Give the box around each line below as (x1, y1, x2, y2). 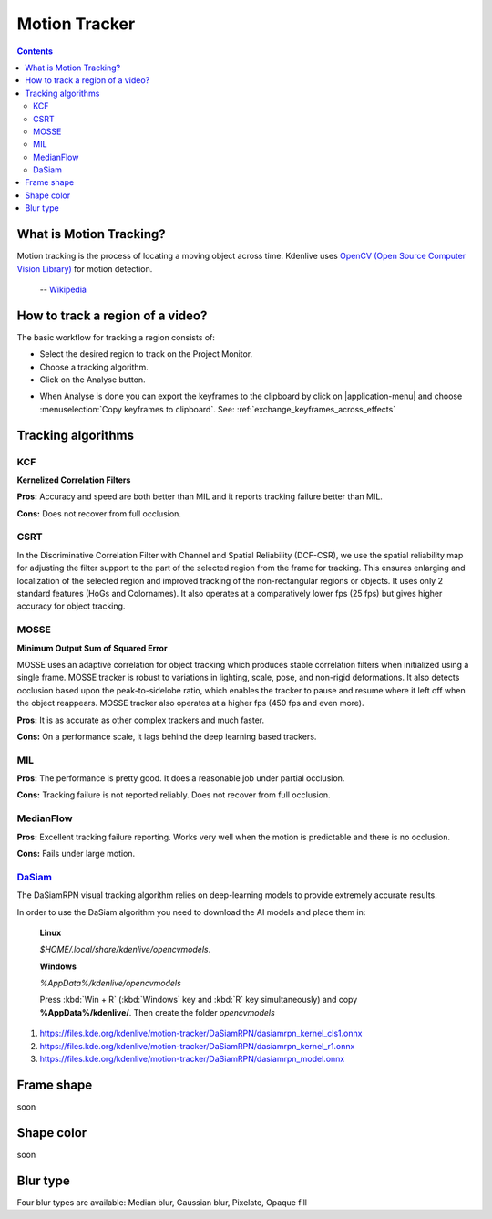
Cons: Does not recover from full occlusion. (16, 507, 182, 519)
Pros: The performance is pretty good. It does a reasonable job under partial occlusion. (16, 773, 345, 784)
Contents (16, 46, 54, 57)
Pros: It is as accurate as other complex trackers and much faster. (16, 714, 265, 725)
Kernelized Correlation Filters (16, 474, 131, 485)
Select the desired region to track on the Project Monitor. (39, 349, 253, 359)
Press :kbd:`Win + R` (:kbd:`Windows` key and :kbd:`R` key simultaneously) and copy (39, 995, 358, 1005)
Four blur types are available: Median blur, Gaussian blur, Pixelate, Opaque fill (16, 1196, 307, 1208)
